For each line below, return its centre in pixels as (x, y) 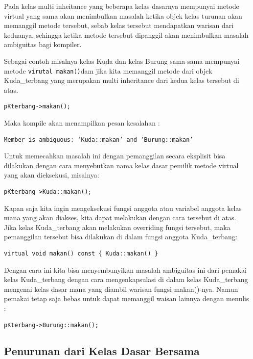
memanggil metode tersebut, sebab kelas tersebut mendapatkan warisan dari (119, 25)
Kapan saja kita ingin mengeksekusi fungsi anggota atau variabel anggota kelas (123, 208)
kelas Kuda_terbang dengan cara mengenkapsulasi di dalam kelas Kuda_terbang (126, 279)
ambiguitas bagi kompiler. (43, 44)
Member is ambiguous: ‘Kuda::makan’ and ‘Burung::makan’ (99, 140)
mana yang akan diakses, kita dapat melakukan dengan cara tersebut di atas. (120, 218)
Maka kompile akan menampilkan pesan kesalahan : (82, 123)
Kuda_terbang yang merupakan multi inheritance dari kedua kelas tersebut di (122, 80)
